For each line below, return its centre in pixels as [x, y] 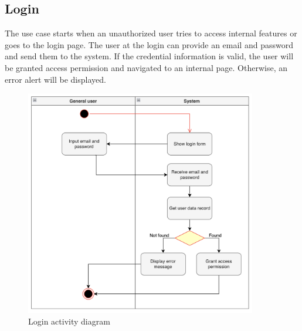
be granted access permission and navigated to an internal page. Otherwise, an [146, 67]
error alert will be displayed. [55, 79]
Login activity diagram [69, 321]
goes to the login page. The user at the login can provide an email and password [149, 44]
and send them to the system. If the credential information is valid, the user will [149, 56]
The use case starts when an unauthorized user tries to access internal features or [151, 33]
